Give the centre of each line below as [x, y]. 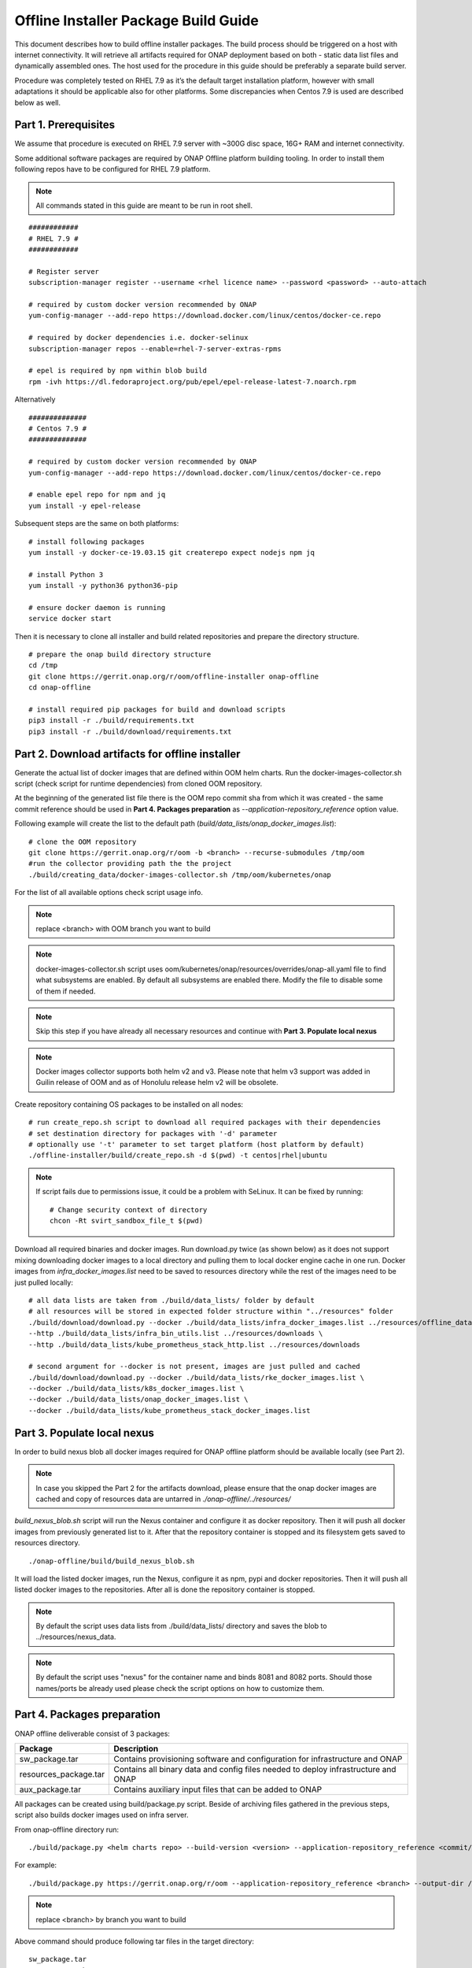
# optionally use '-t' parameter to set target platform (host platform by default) [197, 1145]
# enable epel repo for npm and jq [97, 495]
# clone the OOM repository [83, 842]
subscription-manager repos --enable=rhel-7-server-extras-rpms [155, 349]
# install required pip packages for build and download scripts [157, 709]
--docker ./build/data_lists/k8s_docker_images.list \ [136, 1389]
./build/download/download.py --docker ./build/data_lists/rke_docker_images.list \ [197, 1377]
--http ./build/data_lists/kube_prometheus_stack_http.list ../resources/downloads [195, 1345]
